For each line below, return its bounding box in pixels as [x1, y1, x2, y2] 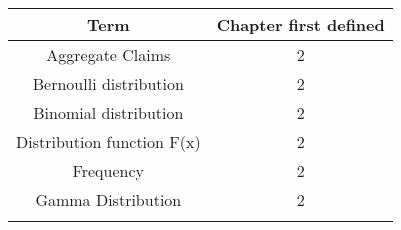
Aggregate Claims [46, 43, 171, 66]
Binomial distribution [33, 101, 184, 124]
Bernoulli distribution [32, 72, 184, 95]
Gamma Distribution [35, 188, 182, 211]
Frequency [72, 159, 145, 182]
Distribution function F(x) [16, 130, 201, 153]
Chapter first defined [216, 13, 385, 36]
